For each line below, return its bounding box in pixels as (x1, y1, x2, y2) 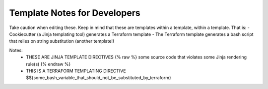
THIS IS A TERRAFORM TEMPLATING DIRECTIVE (26, 68, 126, 74)
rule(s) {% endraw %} (26, 61, 71, 67)
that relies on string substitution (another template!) (9, 38, 115, 44)
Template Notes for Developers (9, 7, 141, 18)
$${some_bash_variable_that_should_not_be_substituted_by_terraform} (26, 75, 171, 81)
